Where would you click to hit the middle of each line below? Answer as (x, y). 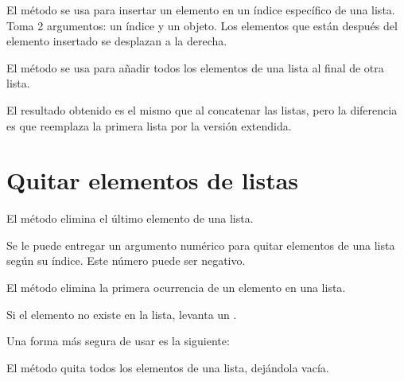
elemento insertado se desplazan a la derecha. (117, 41)
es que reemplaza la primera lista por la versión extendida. (149, 125)
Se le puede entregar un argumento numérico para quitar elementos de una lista (201, 245)
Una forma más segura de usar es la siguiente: (118, 341)
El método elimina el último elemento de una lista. (130, 218)
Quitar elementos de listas (153, 180)
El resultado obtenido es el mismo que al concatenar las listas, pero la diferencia (202, 109)
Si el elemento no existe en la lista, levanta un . (122, 314)
